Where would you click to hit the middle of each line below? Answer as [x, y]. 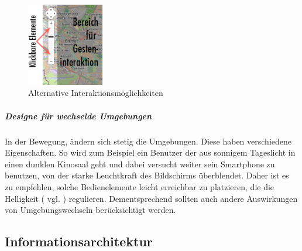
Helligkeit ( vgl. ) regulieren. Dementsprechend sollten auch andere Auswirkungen [151, 198]
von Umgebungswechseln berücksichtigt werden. [90, 210]
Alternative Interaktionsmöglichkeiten [96, 93]
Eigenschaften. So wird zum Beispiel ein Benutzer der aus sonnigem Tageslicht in [150, 152]
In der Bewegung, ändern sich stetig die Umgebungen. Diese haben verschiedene [148, 141]
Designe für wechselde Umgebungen [78, 116]
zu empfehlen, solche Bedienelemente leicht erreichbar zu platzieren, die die [140, 187]
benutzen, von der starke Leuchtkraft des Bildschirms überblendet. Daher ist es [147, 175]
